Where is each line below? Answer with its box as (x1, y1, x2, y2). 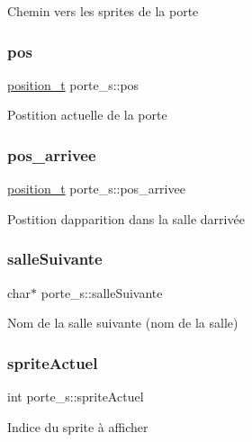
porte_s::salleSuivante (40, 283, 163, 302)
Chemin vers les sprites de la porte (7, 2, 199, 20)
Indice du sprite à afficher (7, 417, 148, 436)
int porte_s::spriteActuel (7, 387, 144, 406)
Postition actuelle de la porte (7, 105, 167, 124)
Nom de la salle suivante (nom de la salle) (7, 313, 238, 332)
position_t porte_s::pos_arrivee (7, 179, 185, 198)
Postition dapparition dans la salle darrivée (7, 209, 245, 228)
